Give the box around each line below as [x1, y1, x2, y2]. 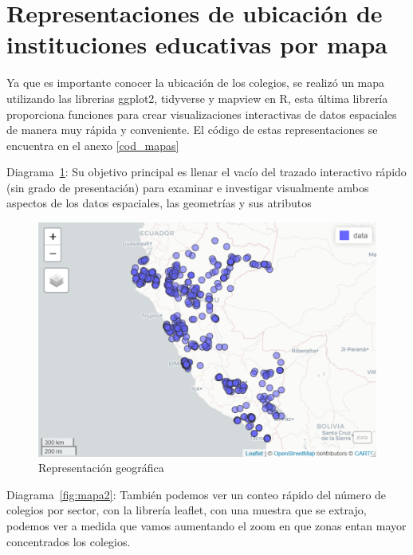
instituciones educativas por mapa [6, 28, 387, 61]
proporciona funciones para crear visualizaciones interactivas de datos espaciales [6, 105, 397, 122]
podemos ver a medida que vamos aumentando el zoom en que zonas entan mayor [6, 518, 407, 534]
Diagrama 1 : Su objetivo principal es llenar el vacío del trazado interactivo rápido [6, 163, 407, 180]
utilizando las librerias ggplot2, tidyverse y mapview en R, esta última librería [6, 89, 388, 106]
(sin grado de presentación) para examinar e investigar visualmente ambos [6, 179, 369, 195]
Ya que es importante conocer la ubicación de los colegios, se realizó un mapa [6, 74, 385, 91]
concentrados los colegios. [6, 533, 131, 549]
